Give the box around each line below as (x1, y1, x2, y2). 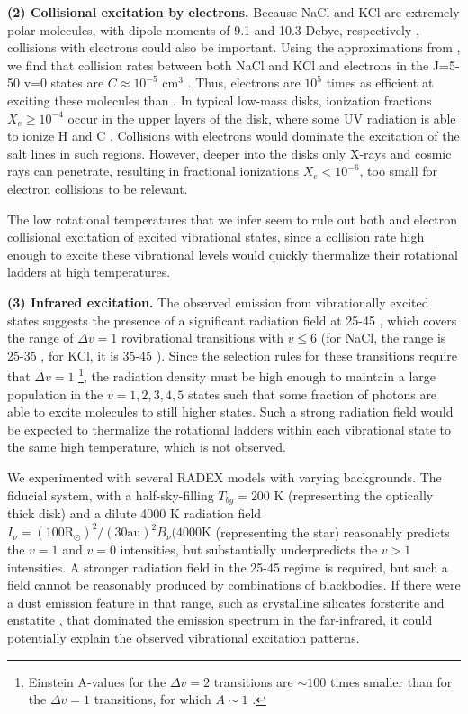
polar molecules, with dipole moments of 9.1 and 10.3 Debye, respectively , (7, 20, 419, 39)
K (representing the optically (274, 485, 434, 504)
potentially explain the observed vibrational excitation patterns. (7, 628, 360, 647)
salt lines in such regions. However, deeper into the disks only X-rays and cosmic (7, 143, 452, 162)
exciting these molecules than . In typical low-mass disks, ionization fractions (7, 90, 432, 109)
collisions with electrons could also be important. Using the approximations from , (7, 38, 461, 57)
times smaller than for (329, 672, 453, 691)
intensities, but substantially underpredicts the (120, 540, 378, 559)
